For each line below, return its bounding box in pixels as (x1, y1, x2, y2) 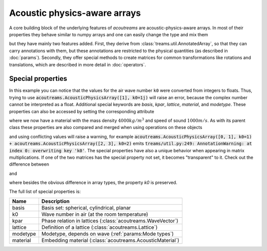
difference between (9, 161, 49, 167)
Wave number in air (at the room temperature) (41, 211, 148, 218)
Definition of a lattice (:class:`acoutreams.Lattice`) (41, 224, 158, 231)
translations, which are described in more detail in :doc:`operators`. (9, 62, 146, 67)
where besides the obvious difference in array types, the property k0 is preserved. (9, 180, 178, 186)
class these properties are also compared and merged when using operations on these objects (9, 125, 203, 130)
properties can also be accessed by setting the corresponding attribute (9, 108, 154, 114)
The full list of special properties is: (9, 188, 81, 194)
